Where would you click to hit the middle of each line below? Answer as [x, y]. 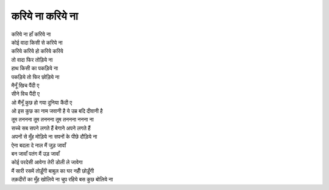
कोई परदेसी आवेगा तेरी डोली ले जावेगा [47, 163]
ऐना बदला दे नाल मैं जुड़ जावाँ [39, 145]
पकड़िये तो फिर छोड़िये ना [35, 77]
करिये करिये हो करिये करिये [37, 51]
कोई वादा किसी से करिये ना [37, 42]
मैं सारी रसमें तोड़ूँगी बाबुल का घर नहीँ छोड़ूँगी [53, 170]
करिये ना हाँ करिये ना [31, 34]
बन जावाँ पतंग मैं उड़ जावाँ [36, 154]
